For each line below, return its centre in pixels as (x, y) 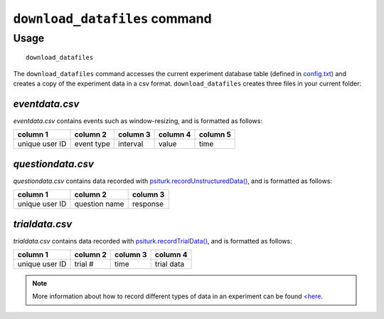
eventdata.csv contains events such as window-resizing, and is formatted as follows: (138, 120)
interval (131, 144)
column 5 (215, 135)
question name (99, 204)
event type (92, 144)
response (148, 204)
